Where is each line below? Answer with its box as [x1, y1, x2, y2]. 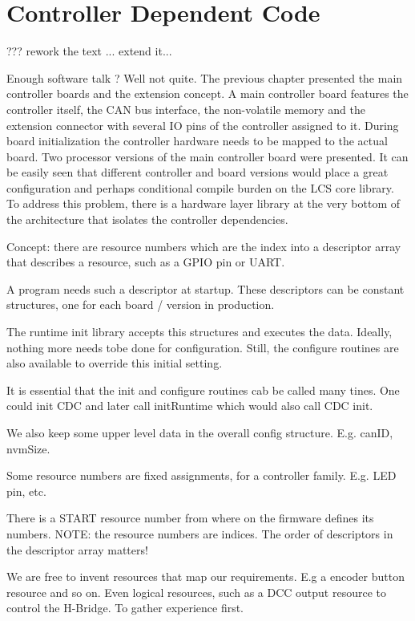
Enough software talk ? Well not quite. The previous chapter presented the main [6, 69, 403, 86]
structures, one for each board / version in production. [6, 296, 275, 313]
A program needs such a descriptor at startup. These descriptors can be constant [6, 280, 405, 297]
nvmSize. [6, 440, 50, 457]
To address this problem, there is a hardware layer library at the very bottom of [6, 195, 401, 212]
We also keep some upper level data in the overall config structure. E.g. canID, [6, 424, 393, 440]
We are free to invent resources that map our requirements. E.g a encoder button [6, 568, 405, 585]
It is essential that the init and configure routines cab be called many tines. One [6, 381, 400, 398]
